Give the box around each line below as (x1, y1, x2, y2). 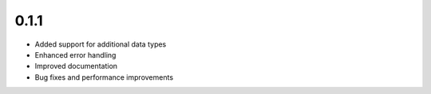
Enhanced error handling (34, 50, 117, 59)
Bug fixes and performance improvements (34, 72, 174, 82)
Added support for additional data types (34, 39, 167, 49)
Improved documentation (34, 62, 118, 71)
